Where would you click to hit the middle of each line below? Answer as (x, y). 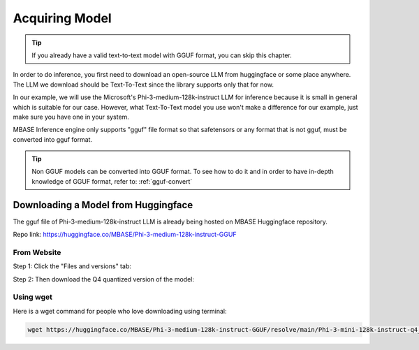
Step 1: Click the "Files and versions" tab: (72, 266)
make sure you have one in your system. (71, 117)
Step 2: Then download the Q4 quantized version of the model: (104, 279)
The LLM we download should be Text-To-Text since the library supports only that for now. (143, 85)
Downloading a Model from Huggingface (103, 205)
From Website (37, 252)
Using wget (32, 297)
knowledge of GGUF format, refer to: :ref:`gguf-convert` (112, 181)
